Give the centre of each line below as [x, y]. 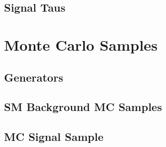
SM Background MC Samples [83, 107]
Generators [34, 77]
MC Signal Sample [54, 137]
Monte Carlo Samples [81, 44]
